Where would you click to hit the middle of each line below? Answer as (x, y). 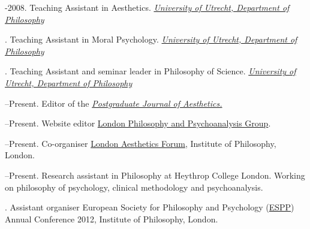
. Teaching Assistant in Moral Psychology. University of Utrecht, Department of (151, 39)
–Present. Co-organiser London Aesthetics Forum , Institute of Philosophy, (141, 143)
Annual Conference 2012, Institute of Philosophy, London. (112, 219)
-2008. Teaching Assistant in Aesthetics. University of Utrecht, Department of (147, 7)
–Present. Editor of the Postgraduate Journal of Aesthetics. (114, 103)
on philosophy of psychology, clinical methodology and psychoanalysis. (134, 187)
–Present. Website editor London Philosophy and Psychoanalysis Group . (138, 123)
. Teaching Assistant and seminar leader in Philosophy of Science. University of (151, 71)
